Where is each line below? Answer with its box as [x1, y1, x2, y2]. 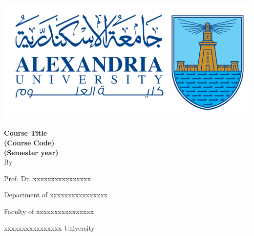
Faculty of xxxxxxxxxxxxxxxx [4, 206, 94, 216]
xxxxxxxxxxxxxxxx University [4, 222, 95, 233]
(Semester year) [4, 147, 59, 157]
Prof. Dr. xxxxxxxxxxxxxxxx [4, 173, 91, 183]
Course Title [4, 128, 47, 138]
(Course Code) [4, 138, 55, 148]
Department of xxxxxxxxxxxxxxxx [4, 189, 108, 200]
